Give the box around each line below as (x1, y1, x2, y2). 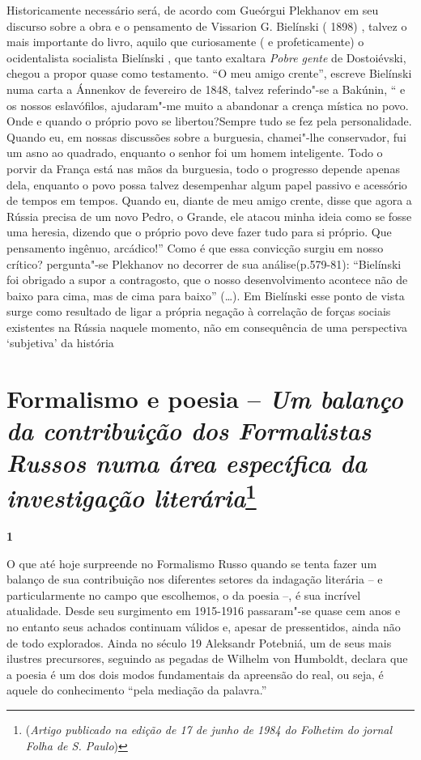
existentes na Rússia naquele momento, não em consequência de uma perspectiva (6, 318, 407, 335)
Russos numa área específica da (6, 445, 368, 479)
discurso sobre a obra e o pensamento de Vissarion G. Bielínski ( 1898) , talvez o (6, 17, 407, 34)
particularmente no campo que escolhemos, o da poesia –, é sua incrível (6, 586, 361, 603)
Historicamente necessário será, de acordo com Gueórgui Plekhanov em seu (6, 2, 379, 18)
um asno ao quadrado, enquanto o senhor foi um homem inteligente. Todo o (6, 144, 383, 161)
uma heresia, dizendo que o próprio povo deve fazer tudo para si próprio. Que (6, 223, 392, 240)
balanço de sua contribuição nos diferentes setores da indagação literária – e (6, 571, 383, 588)
